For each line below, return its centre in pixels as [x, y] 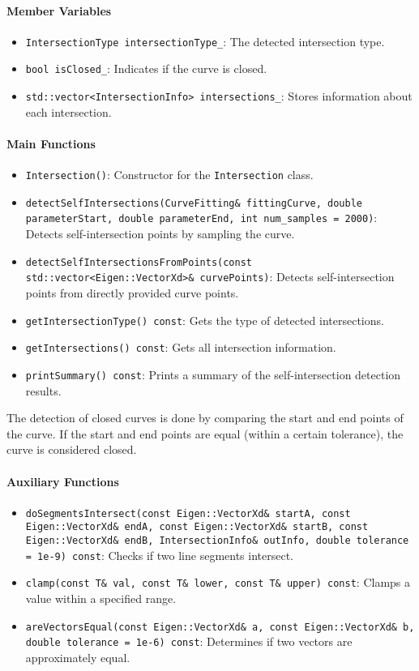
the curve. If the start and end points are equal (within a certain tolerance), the [205, 433]
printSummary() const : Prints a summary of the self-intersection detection [213, 374]
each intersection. [68, 111]
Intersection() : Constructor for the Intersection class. [169, 175]
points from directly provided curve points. [132, 293]
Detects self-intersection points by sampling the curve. [160, 234]
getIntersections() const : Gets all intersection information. [181, 347]
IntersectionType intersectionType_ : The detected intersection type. [205, 41]
